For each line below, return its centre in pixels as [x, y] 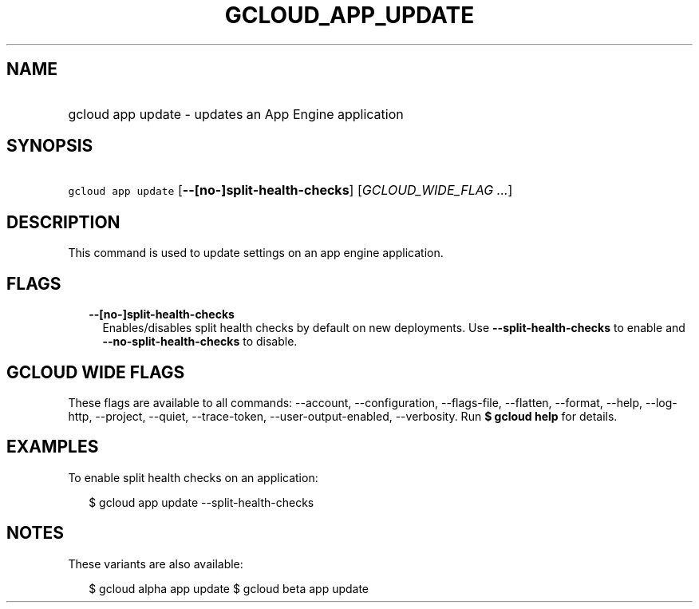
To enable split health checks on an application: [193, 477]
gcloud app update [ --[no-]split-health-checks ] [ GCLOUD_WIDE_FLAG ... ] [290, 190]
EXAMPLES [53, 447]
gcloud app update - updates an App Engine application [236, 114]
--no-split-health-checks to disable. [200, 342]
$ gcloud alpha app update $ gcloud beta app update [229, 588]
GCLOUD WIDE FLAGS [96, 372]
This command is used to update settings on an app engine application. [256, 253]
